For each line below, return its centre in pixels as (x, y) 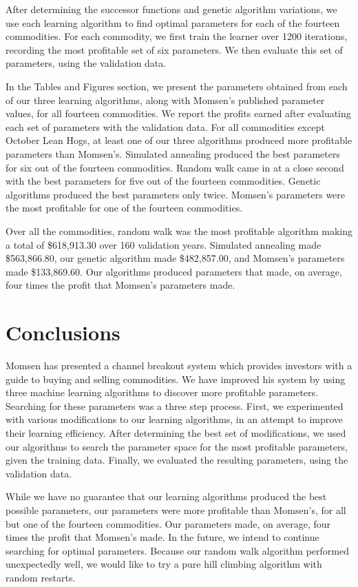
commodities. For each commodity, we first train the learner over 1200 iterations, (177, 36)
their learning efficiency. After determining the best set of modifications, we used (176, 432)
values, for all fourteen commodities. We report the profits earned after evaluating (178, 113)
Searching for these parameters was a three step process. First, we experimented (175, 405)
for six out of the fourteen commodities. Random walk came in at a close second (175, 167)
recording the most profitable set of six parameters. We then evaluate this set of (174, 49)
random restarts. (41, 577)
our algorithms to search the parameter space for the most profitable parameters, (177, 446)
